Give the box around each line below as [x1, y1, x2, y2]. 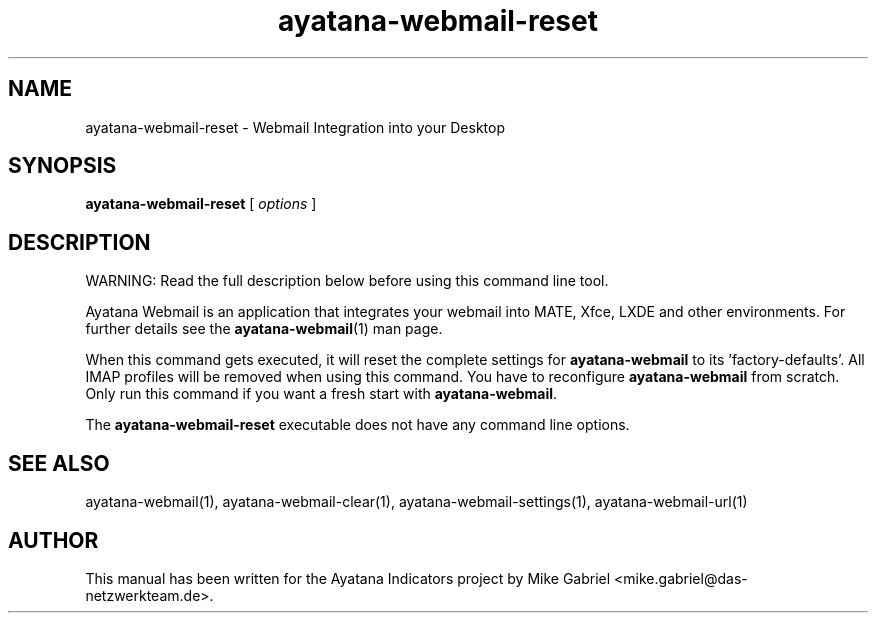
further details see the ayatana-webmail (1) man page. [85, 320, 443, 338]
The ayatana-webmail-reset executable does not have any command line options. [85, 416, 630, 434]
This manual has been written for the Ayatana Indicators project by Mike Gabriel [85, 569, 611, 587]
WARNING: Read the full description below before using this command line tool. [85, 272, 609, 290]
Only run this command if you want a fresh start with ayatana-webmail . [85, 385, 558, 403]
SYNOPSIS [8, 153, 117, 179]
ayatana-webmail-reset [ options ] [85, 195, 317, 213]
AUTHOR [8, 527, 99, 553]
